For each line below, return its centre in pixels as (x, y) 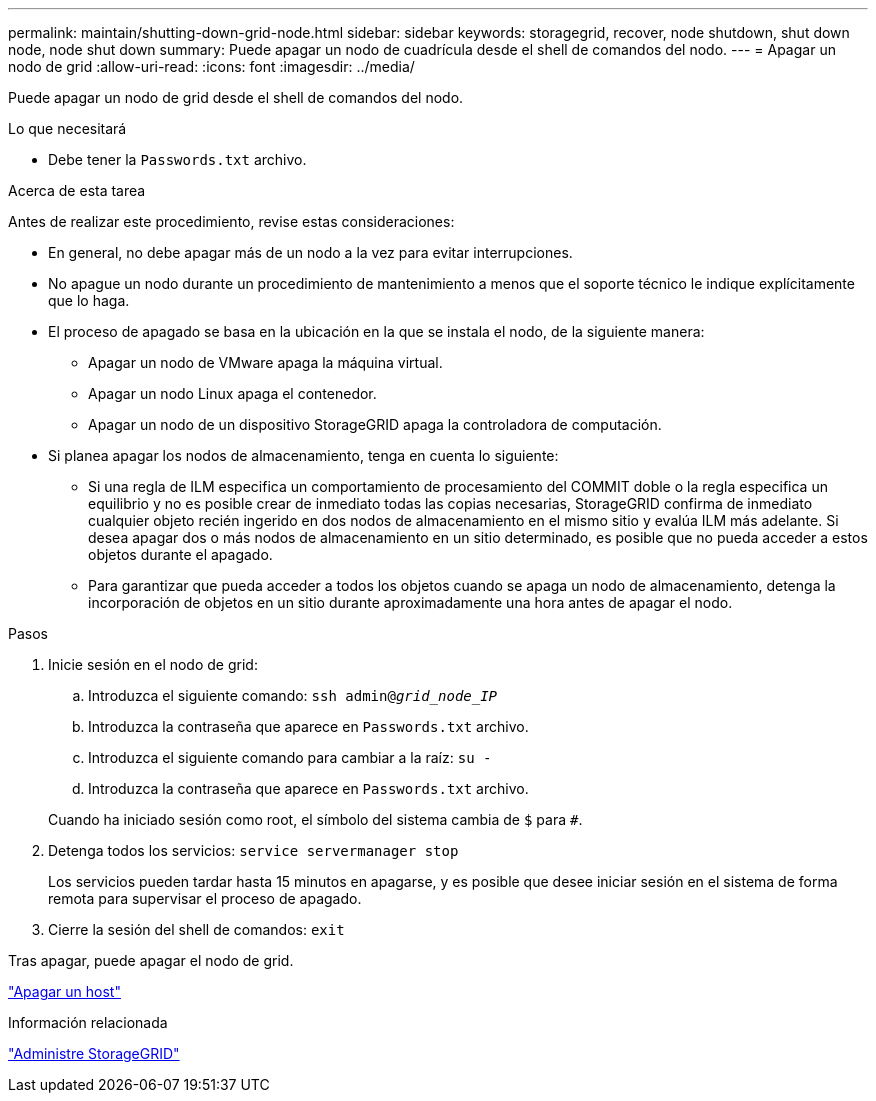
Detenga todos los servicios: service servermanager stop (253, 850)
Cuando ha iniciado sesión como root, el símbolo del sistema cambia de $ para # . (315, 819)
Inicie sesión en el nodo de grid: (153, 664)
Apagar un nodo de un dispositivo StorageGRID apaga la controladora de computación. (375, 424)
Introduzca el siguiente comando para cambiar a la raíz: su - (290, 757)
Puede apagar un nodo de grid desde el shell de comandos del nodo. (236, 97)
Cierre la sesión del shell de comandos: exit (196, 929)
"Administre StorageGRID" (94, 1053)
